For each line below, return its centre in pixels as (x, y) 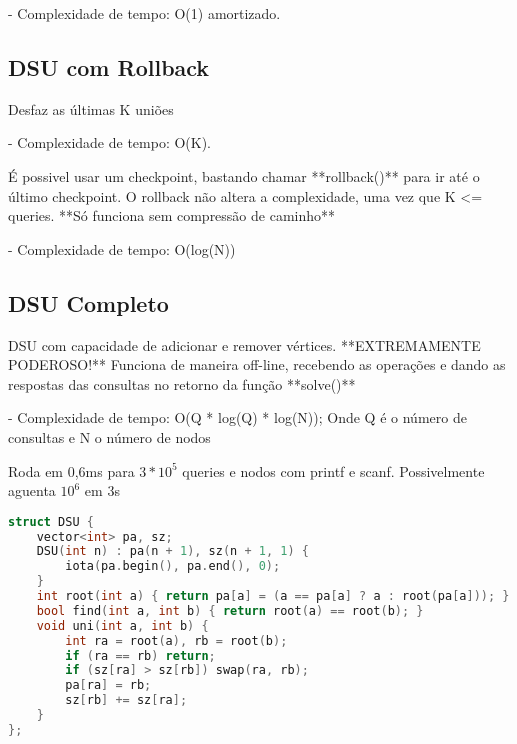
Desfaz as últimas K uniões (91, 108)
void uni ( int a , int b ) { (122, 625)
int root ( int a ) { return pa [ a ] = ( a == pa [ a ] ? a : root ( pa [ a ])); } (273, 596)
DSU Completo (88, 302)
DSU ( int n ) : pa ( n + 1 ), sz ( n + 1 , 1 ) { (172, 551)
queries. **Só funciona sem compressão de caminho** (172, 215)
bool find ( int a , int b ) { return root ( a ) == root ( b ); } (230, 610)
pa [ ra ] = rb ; (108, 685)
